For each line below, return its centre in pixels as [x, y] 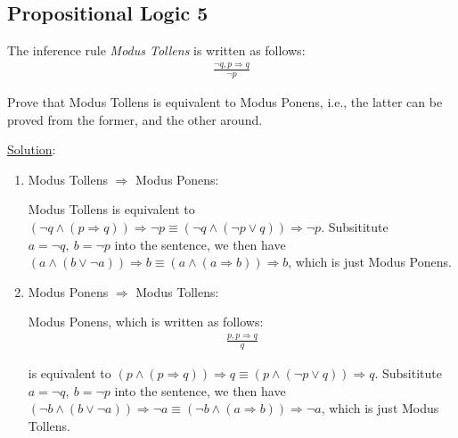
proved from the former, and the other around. [135, 119]
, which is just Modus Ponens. [370, 262]
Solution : [32, 149]
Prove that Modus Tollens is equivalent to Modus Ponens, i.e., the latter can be [225, 101]
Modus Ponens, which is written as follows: [146, 322]
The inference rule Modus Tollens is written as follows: [156, 50]
